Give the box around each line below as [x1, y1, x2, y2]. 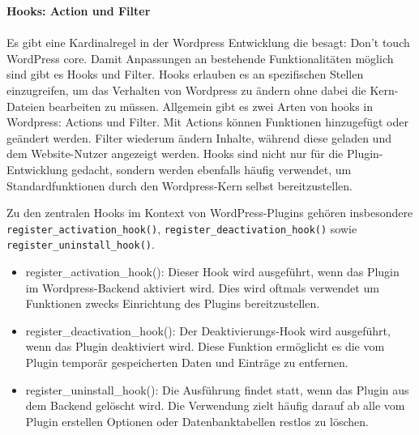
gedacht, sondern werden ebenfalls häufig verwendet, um [71, 160, 352, 177]
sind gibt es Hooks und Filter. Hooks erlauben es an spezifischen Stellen [6, 66, 364, 83]
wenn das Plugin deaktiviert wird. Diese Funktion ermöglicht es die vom [25, 338, 385, 355]
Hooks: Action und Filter [6, 2, 151, 19]
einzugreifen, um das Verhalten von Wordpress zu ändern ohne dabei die [6, 81, 366, 98]
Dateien [6, 97, 45, 114]
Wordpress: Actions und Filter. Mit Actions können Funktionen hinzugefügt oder [6, 113, 408, 130]
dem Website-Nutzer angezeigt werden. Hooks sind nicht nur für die [6, 145, 344, 162]
